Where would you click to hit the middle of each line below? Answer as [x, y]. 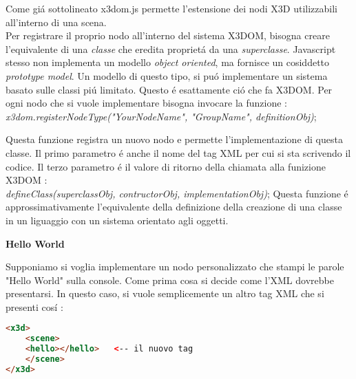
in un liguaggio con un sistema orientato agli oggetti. [117, 220]
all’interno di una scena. [56, 22]
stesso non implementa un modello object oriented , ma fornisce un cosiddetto [168, 62]
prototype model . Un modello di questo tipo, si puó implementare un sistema [167, 75]
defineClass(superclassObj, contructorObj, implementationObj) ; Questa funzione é [177, 193]
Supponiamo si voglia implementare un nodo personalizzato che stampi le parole [175, 267]
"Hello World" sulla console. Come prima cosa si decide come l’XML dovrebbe [170, 280]
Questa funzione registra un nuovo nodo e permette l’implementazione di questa [174, 139]
